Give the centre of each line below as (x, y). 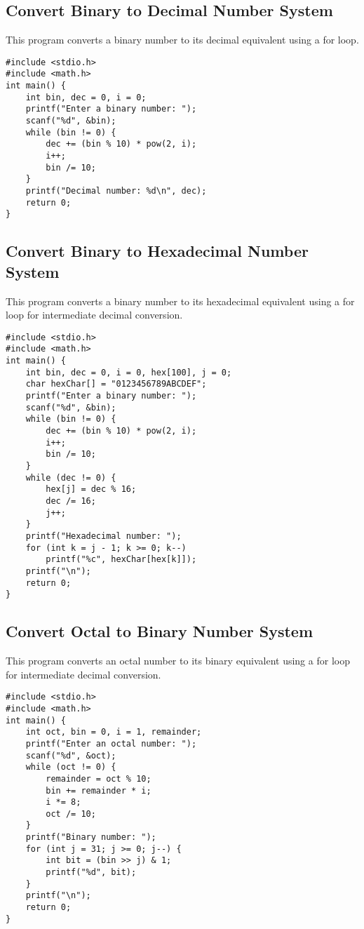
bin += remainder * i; (99, 790)
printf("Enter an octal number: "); (111, 743)
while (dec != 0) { (71, 477)
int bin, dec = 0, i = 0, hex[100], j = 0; (129, 372)
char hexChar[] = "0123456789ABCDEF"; (116, 384)
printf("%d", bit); (91, 873)
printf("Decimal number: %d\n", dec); (116, 191)
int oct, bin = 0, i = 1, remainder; (114, 732)
